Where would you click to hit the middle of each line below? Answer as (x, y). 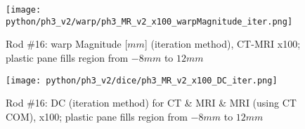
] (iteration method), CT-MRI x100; (222, 44)
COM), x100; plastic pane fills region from (97, 116)
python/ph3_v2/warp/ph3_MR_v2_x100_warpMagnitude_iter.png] (149, 21)
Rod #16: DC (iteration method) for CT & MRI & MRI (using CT (151, 103)
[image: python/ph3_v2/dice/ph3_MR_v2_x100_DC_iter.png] (142, 80)
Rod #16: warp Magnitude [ (67, 44)
